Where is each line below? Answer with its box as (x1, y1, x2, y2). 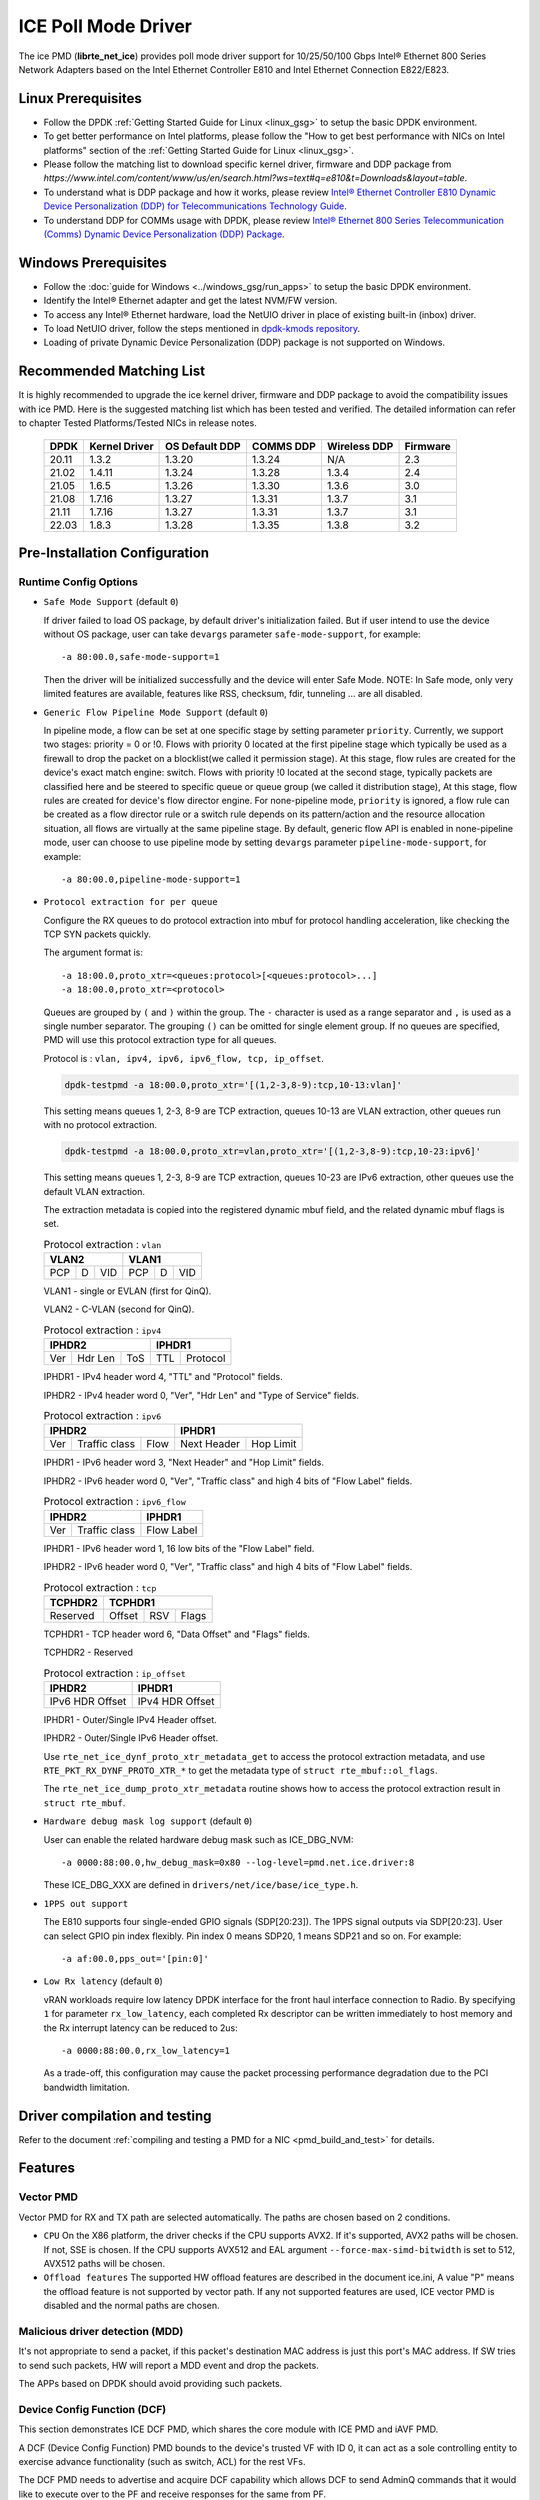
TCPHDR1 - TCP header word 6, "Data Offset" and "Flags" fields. (43, 1628, 310, 1640)
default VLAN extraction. (43, 1185, 145, 1197)
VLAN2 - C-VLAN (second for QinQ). (43, 1303, 195, 1315)
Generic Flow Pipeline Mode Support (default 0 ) (43, 706, 269, 718)
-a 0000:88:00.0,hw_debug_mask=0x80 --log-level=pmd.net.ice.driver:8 (61, 1857, 415, 1868)
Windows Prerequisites (18, 254, 167, 271)
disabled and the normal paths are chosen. (43, 2300, 220, 2312)
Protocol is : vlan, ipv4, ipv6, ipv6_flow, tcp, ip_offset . (43, 1052, 325, 1064)
